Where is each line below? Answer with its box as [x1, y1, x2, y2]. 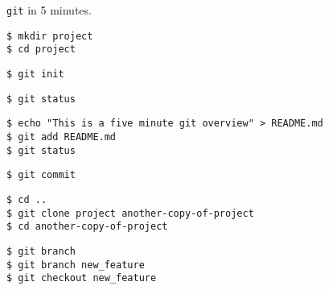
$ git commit [6, 169, 76, 181]
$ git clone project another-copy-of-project [6, 207, 254, 219]
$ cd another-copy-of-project [6, 221, 168, 233]
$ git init [6, 68, 64, 80]
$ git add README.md [6, 130, 117, 143]
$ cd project [6, 43, 76, 56]
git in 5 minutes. [6, 2, 92, 18]
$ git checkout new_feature [6, 272, 157, 284]
